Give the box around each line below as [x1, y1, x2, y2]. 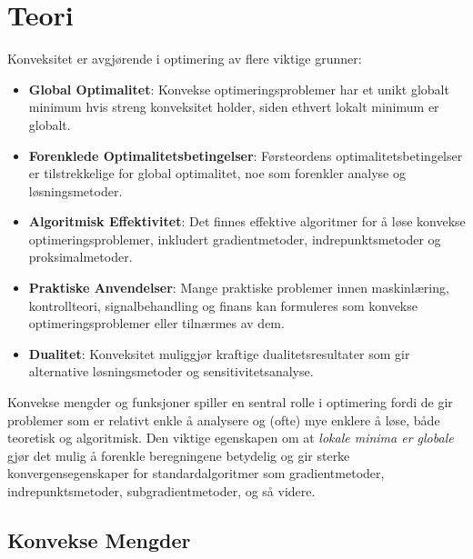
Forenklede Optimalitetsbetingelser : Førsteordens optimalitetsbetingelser [28, 145, 463, 165]
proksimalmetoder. [28, 247, 133, 266]
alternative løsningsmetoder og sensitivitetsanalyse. [28, 362, 314, 381]
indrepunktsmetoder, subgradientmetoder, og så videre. [7, 482, 316, 500]
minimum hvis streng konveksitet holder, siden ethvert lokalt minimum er [28, 97, 439, 116]
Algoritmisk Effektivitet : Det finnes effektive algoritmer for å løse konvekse [28, 212, 466, 231]
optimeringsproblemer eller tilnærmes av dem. [28, 314, 285, 333]
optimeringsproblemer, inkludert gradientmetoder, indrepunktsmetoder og [28, 229, 441, 248]
